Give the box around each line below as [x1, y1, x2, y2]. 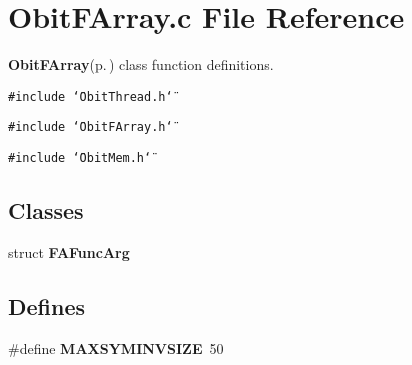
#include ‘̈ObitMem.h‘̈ [8, 151, 152, 166]
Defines [8, 290, 86, 321]
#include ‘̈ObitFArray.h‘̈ [8, 120, 173, 135]
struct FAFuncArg [8, 241, 130, 262]
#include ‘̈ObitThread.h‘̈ [8, 89, 173, 104]
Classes [8, 195, 84, 226]
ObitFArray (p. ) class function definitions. [8, 54, 274, 75]
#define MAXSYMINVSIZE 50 [8, 337, 224, 358]
